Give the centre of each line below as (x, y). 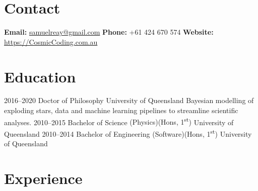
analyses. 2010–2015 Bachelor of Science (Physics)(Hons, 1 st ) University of (119, 121)
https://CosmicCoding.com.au (51, 41)
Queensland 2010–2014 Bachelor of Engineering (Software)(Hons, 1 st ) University (128, 133)
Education (40, 76)
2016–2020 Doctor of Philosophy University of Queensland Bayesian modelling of (129, 100)
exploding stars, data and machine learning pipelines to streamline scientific (121, 110)
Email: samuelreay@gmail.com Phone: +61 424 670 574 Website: (109, 32)
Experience (43, 178)
